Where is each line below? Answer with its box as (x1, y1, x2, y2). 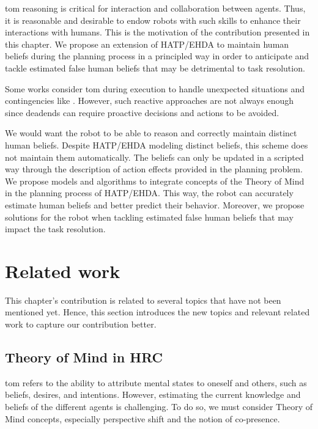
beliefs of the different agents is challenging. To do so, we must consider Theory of (5, 400, 312, 413)
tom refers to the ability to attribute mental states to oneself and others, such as (5, 376, 307, 389)
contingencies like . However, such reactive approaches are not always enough (5, 94, 294, 107)
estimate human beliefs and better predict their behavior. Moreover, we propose (5, 198, 305, 211)
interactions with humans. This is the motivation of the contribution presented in (5, 26, 310, 38)
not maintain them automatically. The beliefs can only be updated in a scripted (5, 150, 304, 163)
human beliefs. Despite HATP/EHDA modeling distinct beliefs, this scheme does (5, 138, 308, 151)
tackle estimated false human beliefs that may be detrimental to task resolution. (5, 61, 305, 74)
